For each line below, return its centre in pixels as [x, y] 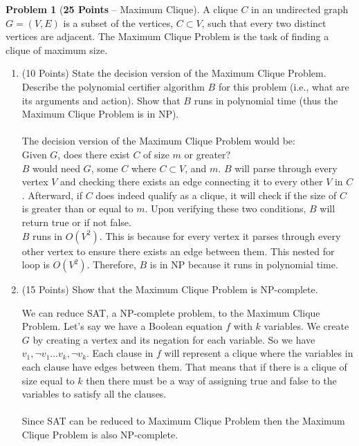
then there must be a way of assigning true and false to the [211, 380]
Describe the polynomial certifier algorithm [113, 86]
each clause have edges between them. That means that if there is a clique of [184, 367]
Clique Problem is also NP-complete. [100, 435]
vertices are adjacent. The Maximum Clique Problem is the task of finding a [167, 36]
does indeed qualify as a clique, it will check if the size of [216, 195]
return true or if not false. [76, 222]
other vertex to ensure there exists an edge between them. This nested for [178, 251]
